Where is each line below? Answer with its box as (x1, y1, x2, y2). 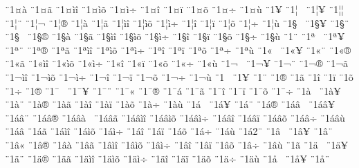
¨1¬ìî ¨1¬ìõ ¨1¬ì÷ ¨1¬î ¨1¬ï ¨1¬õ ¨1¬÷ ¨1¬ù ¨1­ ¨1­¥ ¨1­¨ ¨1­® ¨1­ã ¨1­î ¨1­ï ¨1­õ (5, 69, 353, 84)
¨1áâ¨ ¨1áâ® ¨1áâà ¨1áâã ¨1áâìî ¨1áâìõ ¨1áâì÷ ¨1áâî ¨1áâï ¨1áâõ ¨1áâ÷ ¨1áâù (5, 110, 345, 124)
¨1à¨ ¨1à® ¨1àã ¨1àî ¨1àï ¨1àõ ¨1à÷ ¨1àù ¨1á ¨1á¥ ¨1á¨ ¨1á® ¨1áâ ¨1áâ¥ (5, 97, 335, 111)
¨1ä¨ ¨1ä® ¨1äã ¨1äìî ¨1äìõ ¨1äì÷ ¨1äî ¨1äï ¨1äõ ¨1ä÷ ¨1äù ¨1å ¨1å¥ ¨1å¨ (5, 151, 330, 165)
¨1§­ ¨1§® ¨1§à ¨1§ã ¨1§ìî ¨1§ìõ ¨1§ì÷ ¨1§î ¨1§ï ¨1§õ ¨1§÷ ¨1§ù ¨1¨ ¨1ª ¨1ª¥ (5, 29, 345, 44)
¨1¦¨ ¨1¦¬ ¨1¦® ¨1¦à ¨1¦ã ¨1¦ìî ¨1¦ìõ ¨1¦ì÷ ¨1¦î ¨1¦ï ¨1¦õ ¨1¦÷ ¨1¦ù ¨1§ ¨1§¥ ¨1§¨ (5, 15, 349, 30)
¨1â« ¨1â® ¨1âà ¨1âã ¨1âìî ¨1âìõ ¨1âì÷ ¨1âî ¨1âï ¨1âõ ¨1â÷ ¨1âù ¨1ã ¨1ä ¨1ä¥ (5, 137, 349, 151)
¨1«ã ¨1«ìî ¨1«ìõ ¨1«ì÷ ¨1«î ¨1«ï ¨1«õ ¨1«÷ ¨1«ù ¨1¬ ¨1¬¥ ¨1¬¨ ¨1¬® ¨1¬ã (5, 56, 349, 71)
